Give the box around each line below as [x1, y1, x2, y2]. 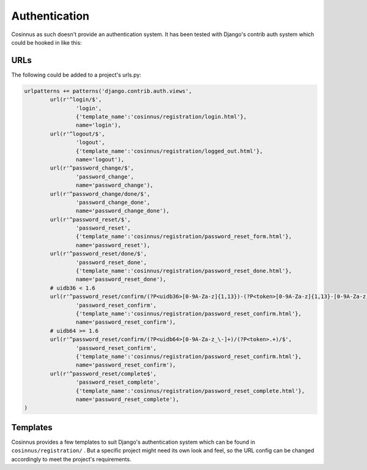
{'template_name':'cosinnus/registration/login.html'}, [75, 113, 247, 120]
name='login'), [75, 122, 122, 129]
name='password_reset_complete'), [75, 395, 180, 403]
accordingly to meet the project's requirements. [11, 455, 132, 463]
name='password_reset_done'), [75, 276, 166, 283]
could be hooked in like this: [11, 39, 82, 46]
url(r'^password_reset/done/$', [50, 250, 147, 257]
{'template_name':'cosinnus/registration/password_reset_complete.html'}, [75, 387, 305, 394]
